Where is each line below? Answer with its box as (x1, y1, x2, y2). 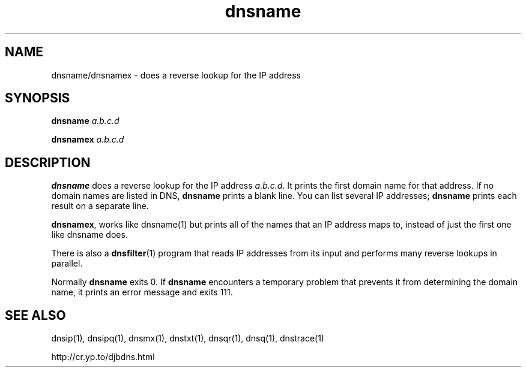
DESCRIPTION (5, 155, 91, 170)
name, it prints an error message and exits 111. (51, 287, 233, 298)
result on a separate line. (51, 201, 149, 211)
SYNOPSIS (5, 90, 70, 106)
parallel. (51, 258, 83, 269)
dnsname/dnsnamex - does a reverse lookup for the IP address (51, 69, 301, 80)
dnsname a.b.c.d (51, 116, 119, 126)
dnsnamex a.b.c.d (51, 134, 124, 145)
